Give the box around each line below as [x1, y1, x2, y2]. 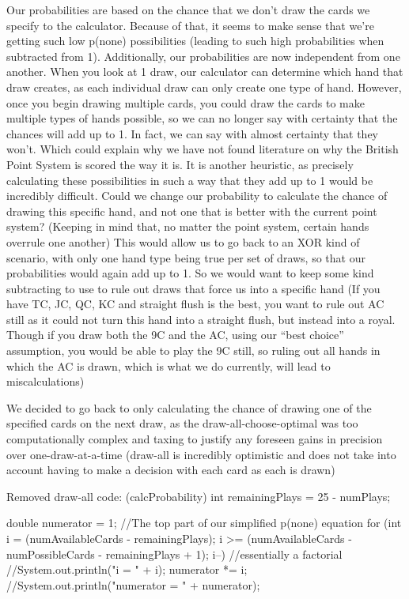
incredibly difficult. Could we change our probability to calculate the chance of [6, 187, 388, 204]
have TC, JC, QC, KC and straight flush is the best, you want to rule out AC [6, 296, 384, 312]
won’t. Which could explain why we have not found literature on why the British [6, 141, 399, 157]
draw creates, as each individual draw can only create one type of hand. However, [6, 78, 402, 95]
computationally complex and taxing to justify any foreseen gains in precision [6, 431, 383, 447]
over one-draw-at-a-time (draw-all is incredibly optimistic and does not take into [6, 446, 396, 462]
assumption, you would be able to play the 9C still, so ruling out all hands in [6, 342, 381, 359]
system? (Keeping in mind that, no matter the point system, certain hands [6, 218, 369, 235]
